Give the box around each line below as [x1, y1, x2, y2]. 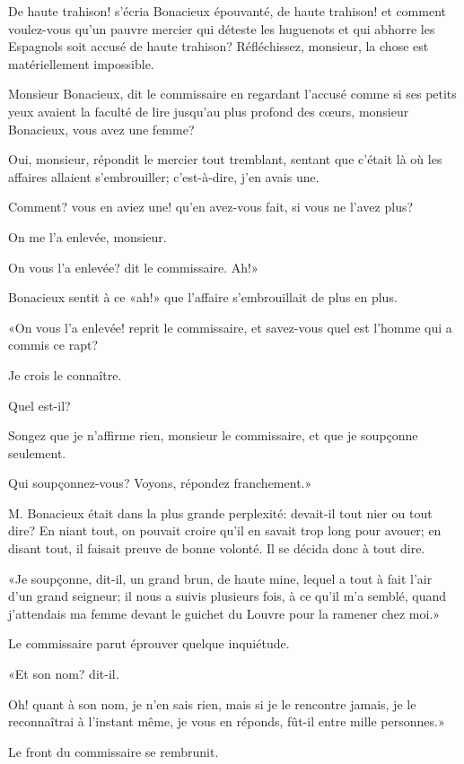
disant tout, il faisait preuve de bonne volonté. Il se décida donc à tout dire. [8, 539, 425, 558]
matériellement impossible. [8, 54, 154, 73]
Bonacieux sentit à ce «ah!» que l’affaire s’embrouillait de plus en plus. [8, 288, 398, 307]
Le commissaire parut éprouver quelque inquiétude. [8, 634, 290, 653]
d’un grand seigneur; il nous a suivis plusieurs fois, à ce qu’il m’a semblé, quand [8, 586, 447, 605]
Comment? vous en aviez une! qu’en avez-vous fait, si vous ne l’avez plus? [8, 197, 414, 216]
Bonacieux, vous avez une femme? [8, 119, 195, 138]
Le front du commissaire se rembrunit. [8, 742, 219, 760]
